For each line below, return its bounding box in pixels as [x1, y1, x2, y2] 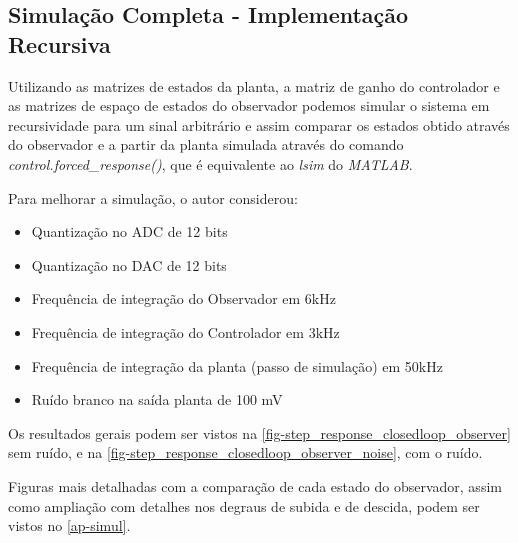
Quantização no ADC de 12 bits [31, 221, 228, 242]
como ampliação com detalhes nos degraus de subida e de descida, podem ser [8, 495, 480, 516]
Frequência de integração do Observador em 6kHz [31, 288, 336, 309]
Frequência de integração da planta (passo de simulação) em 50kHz [31, 355, 443, 376]
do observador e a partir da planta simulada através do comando [8, 134, 404, 155]
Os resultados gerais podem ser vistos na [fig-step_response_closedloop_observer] [8, 422, 511, 443]
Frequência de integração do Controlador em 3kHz [31, 321, 340, 342]
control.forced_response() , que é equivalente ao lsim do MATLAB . [8, 153, 413, 174]
